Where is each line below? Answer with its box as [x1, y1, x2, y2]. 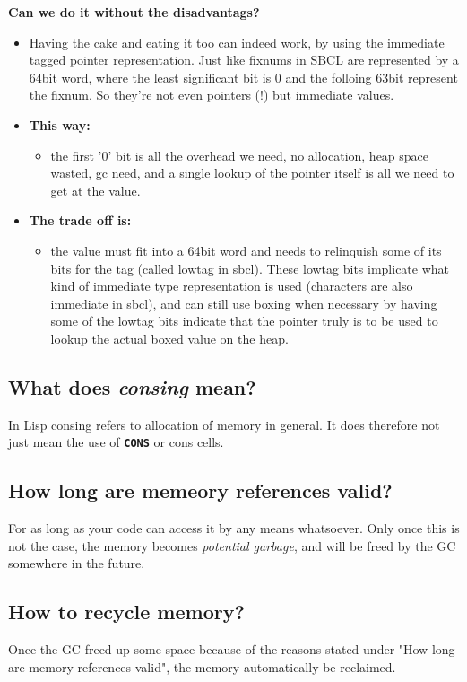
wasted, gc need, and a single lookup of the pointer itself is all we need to [50, 163, 454, 182]
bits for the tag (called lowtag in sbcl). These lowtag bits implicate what [50, 258, 450, 277]
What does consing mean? [8, 372, 256, 400]
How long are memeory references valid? [8, 477, 393, 504]
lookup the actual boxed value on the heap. [50, 328, 289, 347]
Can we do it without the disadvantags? [8, 3, 260, 21]
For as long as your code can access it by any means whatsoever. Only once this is [8, 519, 460, 538]
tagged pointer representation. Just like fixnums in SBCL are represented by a [29, 50, 459, 69]
